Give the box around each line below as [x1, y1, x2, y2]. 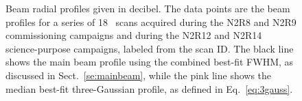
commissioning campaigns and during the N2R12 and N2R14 [5, 28, 262, 42]
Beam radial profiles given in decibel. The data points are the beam [5, 1, 290, 15]
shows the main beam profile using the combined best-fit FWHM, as [5, 55, 294, 69]
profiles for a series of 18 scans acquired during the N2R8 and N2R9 [5, 14, 297, 29]
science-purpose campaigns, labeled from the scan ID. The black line [5, 41, 294, 55]
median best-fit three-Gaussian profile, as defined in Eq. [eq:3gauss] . [5, 81, 293, 96]
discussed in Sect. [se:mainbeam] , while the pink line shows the [5, 68, 272, 82]
